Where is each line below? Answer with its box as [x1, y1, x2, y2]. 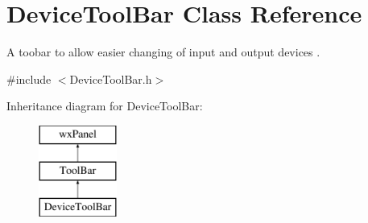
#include [6, 70, 52, 87]
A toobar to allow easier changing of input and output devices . [6, 43, 320, 60]
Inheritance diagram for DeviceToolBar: [6, 97, 203, 114]
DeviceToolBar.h [69, 70, 152, 87]
